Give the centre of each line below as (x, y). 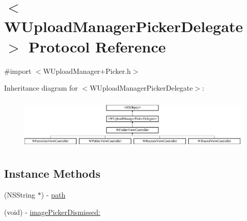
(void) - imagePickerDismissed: (52, 212)
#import (18, 71)
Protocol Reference (97, 46)
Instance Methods (52, 173)
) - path (53, 195)
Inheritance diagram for (41, 88)
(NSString (20, 195)
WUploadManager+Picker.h (87, 71)
